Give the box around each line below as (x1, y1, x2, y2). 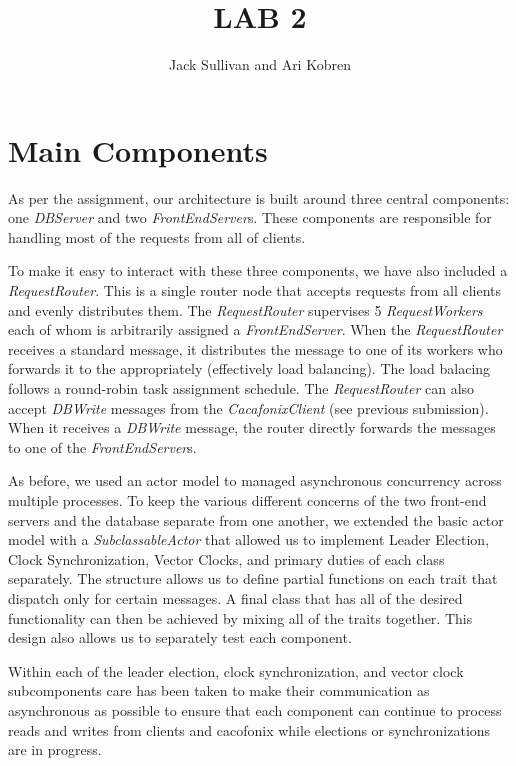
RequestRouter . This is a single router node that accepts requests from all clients (8, 280, 502, 301)
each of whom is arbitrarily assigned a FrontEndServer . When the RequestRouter (8, 319, 503, 340)
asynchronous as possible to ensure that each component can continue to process (8, 699, 502, 720)
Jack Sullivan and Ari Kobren (169, 54, 351, 75)
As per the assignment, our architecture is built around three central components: (8, 187, 510, 208)
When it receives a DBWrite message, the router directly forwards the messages (8, 417, 496, 438)
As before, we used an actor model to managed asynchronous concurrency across (8, 470, 502, 491)
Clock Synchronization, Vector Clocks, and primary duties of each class (8, 548, 445, 569)
